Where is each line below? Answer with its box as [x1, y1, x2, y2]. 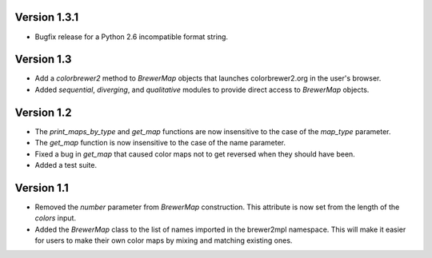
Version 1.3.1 [14, 10, 79, 24]
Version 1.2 [14, 105, 72, 119]
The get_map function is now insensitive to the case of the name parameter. [34, 138, 286, 148]
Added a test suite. [34, 160, 98, 169]
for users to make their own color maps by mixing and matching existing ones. [34, 236, 293, 245]
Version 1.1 [14, 181, 70, 195]
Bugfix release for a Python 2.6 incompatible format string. [34, 32, 228, 42]
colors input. [34, 213, 76, 223]
